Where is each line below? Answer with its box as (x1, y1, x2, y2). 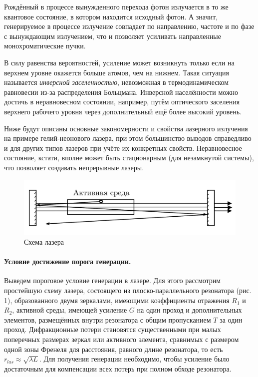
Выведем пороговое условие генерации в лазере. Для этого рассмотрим (4, 275, 221, 286)
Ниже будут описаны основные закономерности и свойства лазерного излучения (4, 123, 248, 133)
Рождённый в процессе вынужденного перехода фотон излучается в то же (4, 1, 229, 11)
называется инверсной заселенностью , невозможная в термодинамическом (4, 77, 229, 87)
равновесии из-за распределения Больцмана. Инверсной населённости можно (4, 86, 239, 97)
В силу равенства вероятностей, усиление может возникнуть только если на (4, 57, 235, 67)
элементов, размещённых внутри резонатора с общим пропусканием (4, 314, 211, 325)
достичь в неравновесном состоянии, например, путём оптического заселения (4, 96, 240, 107)
